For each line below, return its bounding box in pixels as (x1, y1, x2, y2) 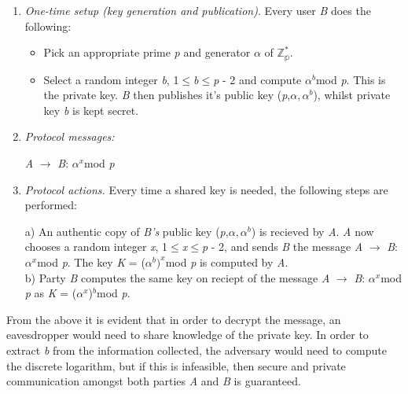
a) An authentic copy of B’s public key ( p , (24, 223, 229, 239)
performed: (24, 197, 78, 213)
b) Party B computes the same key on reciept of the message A (24, 269, 330, 285)
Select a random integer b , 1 (43, 71, 179, 87)
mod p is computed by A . (165, 253, 289, 270)
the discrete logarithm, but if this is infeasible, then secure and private (6, 357, 346, 374)
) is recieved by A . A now (251, 223, 374, 239)
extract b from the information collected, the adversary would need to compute (6, 341, 387, 358)
